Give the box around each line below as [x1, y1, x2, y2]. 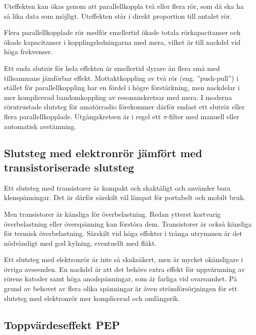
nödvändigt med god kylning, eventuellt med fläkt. [4, 237, 157, 248]
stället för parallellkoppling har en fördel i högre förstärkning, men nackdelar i [4, 82, 240, 93]
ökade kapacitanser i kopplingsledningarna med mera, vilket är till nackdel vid [4, 36, 241, 47]
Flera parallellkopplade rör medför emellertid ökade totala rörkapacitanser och [4, 27, 241, 37]
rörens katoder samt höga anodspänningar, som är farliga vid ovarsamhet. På [4, 273, 237, 284]
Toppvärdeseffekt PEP [4, 317, 120, 332]
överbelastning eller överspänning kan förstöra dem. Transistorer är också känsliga [4, 218, 252, 229]
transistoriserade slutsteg [4, 159, 134, 174]
